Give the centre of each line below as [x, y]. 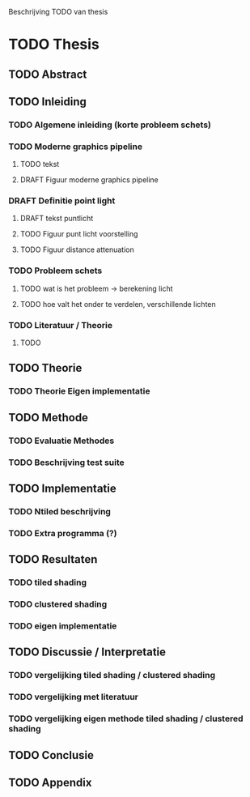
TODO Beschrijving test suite [67, 462]
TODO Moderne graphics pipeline [76, 147]
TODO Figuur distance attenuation [77, 249]
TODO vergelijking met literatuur [74, 697]
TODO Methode [49, 418]
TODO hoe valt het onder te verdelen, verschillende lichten [118, 304]
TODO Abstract [48, 74]
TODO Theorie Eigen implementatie [79, 391]
